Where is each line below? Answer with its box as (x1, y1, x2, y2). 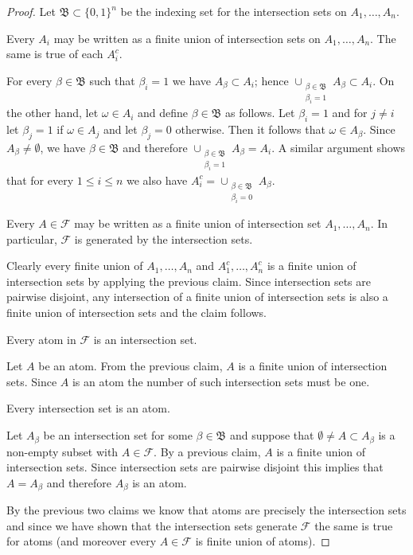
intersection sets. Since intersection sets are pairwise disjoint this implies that (6, 459, 384, 475)
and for (332, 104, 368, 121)
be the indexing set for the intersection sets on (120, 3, 347, 19)
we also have (126, 171, 188, 188)
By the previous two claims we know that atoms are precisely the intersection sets (6, 502, 407, 518)
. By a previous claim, (154, 443, 261, 459)
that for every (6, 171, 74, 188)
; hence (254, 72, 289, 88)
